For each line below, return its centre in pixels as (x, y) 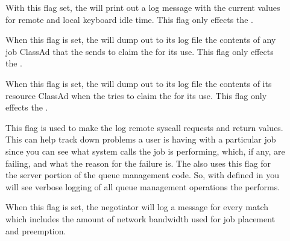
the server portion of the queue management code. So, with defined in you (143, 175)
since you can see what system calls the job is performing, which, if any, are (145, 151)
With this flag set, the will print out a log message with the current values (143, 7)
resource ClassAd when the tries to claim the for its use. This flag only (136, 95)
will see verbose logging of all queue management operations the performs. (143, 186)
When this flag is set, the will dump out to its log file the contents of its (139, 83)
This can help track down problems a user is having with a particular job (141, 139)
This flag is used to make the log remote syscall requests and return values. (144, 127)
